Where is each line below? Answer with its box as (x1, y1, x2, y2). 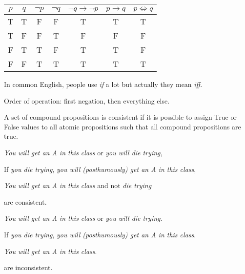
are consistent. (4, 196, 47, 207)
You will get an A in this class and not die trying (4, 180, 152, 190)
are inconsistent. (4, 262, 53, 273)
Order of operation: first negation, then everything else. (4, 95, 170, 105)
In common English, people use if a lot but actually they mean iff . (4, 79, 203, 89)
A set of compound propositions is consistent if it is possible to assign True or (4, 112, 237, 122)
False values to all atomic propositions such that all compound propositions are (4, 121, 241, 131)
